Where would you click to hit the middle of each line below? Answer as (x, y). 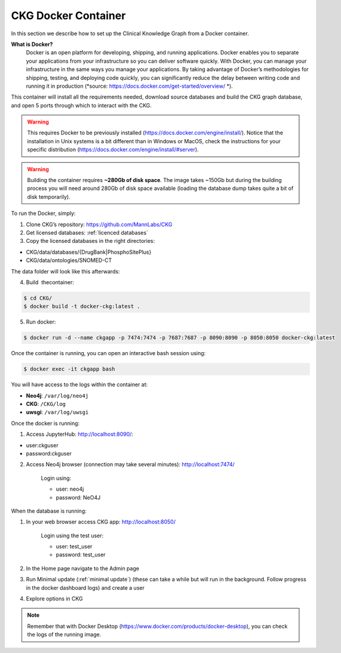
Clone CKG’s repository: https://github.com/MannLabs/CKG (99, 224)
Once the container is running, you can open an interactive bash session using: (108, 353)
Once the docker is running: (45, 423)
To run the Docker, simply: (43, 213)
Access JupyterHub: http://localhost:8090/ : (80, 434)
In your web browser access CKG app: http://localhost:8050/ (101, 522)
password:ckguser (49, 453)
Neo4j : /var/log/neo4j (57, 395)
